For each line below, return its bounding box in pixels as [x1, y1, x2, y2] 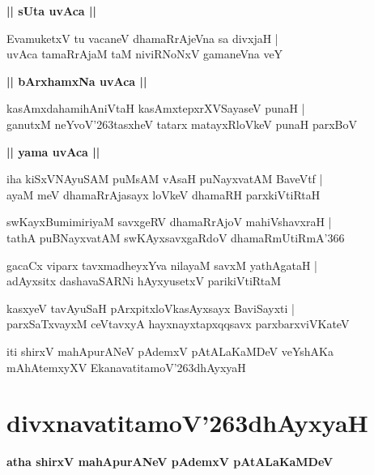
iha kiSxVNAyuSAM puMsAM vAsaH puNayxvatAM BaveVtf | [6, 170, 323, 187]
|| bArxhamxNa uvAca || [6, 72, 147, 89]
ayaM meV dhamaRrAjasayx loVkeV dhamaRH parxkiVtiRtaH [6, 186, 321, 203]
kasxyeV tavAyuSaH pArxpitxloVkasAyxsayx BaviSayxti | [6, 299, 295, 316]
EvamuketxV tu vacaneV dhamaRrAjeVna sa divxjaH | [6, 29, 278, 46]
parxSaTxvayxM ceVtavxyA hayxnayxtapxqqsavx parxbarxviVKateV [6, 315, 350, 332]
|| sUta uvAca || [6, 2, 96, 19]
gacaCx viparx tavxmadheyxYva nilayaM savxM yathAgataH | [6, 256, 317, 273]
